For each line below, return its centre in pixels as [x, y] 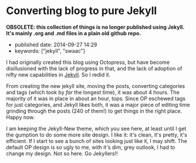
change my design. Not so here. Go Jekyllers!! [62, 153]
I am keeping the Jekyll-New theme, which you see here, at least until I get [96, 128]
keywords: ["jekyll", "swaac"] [50, 50]
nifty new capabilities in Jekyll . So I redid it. [58, 74]
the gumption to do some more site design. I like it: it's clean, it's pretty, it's [97, 135]
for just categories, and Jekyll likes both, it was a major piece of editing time [98, 104]
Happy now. [21, 117]
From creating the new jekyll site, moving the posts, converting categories [96, 86]
